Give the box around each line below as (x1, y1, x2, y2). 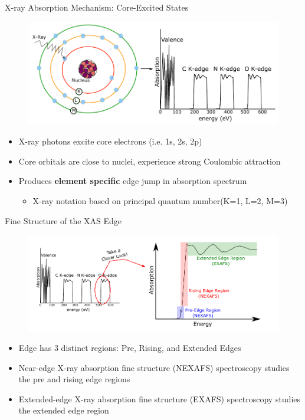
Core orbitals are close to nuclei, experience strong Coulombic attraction (18, 155, 281, 167)
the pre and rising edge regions (18, 373, 130, 385)
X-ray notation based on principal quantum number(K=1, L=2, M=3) (32, 195, 288, 207)
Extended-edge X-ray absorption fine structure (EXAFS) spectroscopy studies (18, 392, 301, 405)
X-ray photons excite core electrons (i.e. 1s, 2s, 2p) (18, 135, 202, 147)
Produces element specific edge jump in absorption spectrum (18, 175, 247, 187)
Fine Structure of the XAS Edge (5, 214, 122, 227)
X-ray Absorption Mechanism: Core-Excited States (5, 1, 189, 13)
